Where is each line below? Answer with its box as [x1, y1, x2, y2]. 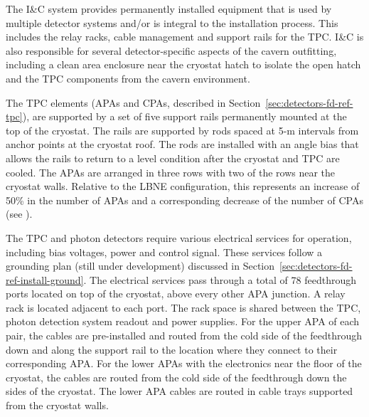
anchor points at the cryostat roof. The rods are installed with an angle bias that [6, 137, 359, 152]
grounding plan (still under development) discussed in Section [6, 258, 275, 273]
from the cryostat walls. [6, 398, 109, 413]
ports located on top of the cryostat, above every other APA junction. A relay [6, 286, 346, 301]
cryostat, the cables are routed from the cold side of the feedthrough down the [6, 369, 347, 384]
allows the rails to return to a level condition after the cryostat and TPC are [6, 150, 340, 165]
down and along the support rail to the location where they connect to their [6, 342, 338, 357]
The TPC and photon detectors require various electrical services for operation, [6, 230, 352, 245]
